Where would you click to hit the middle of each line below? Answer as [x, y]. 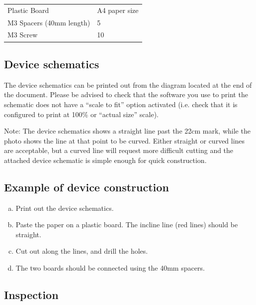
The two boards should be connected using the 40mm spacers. [110, 268]
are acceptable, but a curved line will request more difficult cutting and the [119, 150]
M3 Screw [23, 35]
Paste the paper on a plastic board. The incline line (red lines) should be [127, 225]
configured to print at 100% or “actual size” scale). [81, 114]
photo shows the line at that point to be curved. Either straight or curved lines [125, 140]
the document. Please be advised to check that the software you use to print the [126, 94]
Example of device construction [86, 187]
